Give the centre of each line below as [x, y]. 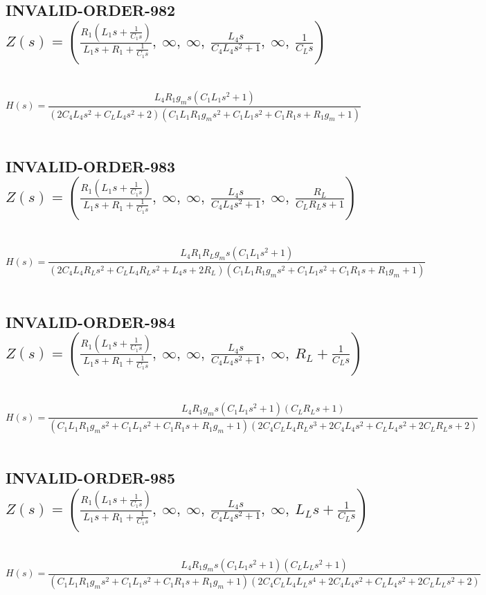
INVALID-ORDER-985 [91, 478]
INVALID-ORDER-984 [91, 321]
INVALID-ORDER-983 [91, 166]
